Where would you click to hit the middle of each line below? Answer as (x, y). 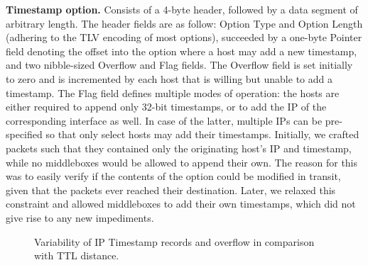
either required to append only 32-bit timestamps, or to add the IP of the (166, 107)
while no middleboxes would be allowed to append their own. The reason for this (182, 162)
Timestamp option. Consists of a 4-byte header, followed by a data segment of (182, 9)
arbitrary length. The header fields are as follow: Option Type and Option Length (184, 23)
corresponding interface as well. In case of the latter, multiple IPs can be (164, 120)
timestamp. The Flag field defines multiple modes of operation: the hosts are (173, 92)
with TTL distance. (77, 255)
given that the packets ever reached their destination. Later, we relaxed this (171, 190)
